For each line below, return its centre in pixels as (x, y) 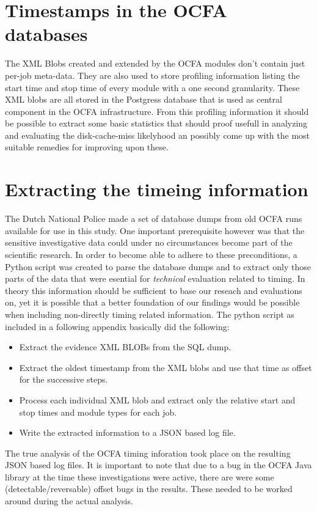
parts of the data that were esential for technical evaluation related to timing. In (155, 278)
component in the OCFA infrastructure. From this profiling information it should (157, 111)
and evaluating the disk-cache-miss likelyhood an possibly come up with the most (157, 135)
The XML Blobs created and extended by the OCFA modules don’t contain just (155, 63)
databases (46, 34)
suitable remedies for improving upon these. (87, 147)
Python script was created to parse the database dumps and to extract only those (158, 266)
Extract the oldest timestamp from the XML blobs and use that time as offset (166, 367)
